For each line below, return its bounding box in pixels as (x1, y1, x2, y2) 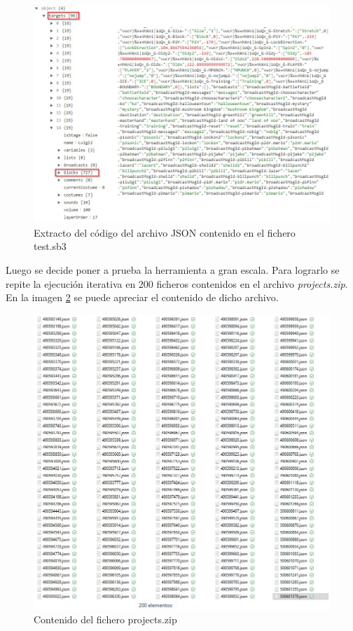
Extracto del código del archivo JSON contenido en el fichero (34, 225, 296, 240)
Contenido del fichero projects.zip (34, 611, 177, 626)
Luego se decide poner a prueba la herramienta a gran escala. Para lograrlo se (6, 263, 340, 277)
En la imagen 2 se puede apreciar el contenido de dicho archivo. (6, 290, 279, 305)
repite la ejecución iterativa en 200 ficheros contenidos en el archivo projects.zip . (6, 276, 348, 291)
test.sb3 (34, 239, 67, 254)
